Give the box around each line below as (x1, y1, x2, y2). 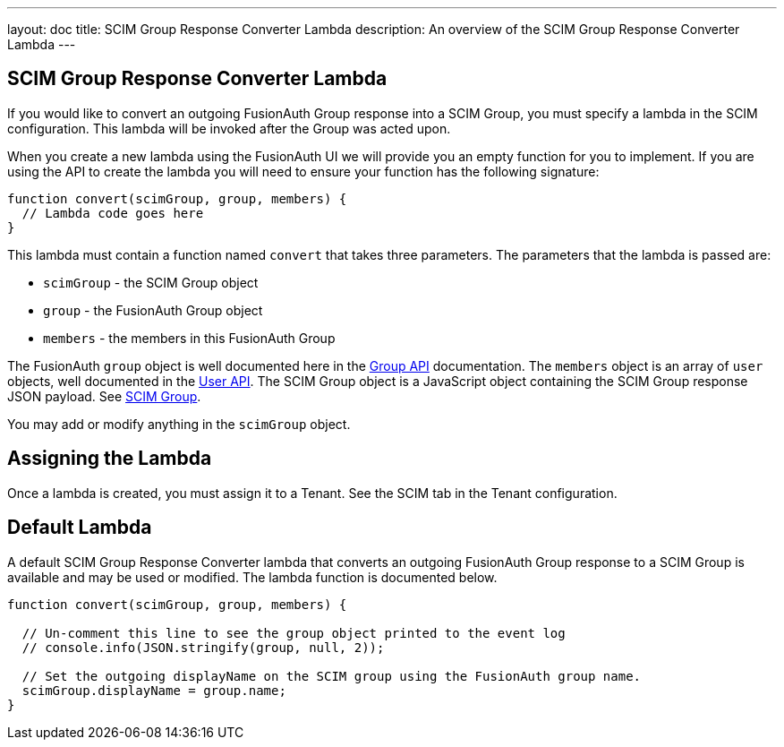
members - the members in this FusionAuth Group (43, 330, 336, 346)
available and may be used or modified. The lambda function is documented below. (7, 569, 498, 585)
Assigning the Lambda (7, 447, 212, 470)
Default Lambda (7, 516, 152, 539)
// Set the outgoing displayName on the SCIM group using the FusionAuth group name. (21, 668, 642, 683)
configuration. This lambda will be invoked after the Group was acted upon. (7, 120, 451, 136)
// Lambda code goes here (21, 205, 204, 220)
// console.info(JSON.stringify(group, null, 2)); (21, 640, 385, 655)
